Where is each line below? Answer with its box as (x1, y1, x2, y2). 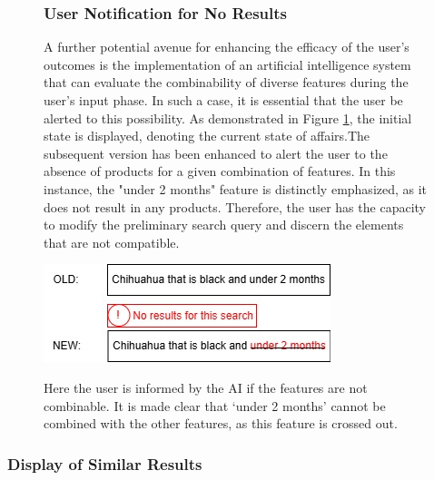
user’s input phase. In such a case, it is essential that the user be (44, 91, 403, 109)
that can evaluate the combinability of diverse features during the (44, 73, 409, 92)
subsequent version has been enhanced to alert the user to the (44, 143, 388, 162)
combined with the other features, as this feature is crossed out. (44, 414, 398, 433)
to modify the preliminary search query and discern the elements (44, 215, 404, 234)
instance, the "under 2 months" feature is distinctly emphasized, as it (44, 179, 428, 198)
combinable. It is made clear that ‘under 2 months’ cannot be (44, 396, 386, 415)
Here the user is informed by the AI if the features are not (44, 377, 368, 397)
